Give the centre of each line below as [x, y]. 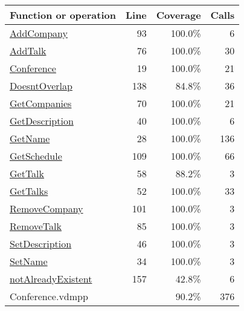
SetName [29, 261]
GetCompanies [41, 103]
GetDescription [42, 121]
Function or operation [63, 15]
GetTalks [29, 191]
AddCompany [39, 33]
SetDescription [41, 244]
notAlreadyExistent [51, 279]
